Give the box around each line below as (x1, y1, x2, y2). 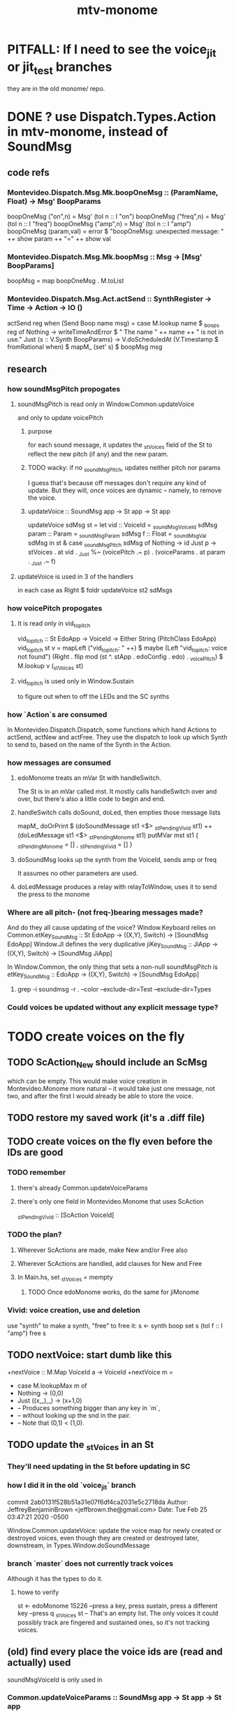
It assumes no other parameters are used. (17, 869, 138, 877)
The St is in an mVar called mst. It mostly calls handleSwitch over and (17, 787, 217, 796)
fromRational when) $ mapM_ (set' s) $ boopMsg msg (7, 342, 163, 351)
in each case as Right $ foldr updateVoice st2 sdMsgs (17, 585, 173, 594)
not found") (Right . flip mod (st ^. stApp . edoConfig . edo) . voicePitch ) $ (17, 653, 224, 663)
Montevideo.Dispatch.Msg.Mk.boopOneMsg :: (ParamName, (7, 188, 219, 197)
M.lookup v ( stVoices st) (17, 662, 84, 671)
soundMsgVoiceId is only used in (7, 1675, 103, 1684)
